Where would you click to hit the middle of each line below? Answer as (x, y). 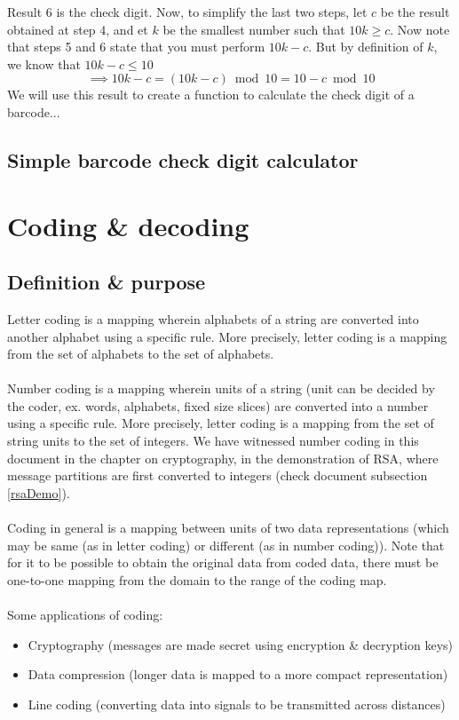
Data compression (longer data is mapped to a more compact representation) (238, 674)
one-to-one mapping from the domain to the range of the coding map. (197, 579)
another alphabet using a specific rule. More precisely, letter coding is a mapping (227, 336)
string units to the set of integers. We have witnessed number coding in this (213, 441)
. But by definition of (366, 47)
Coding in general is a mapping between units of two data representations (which (228, 528)
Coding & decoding (128, 225)
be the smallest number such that (254, 29)
